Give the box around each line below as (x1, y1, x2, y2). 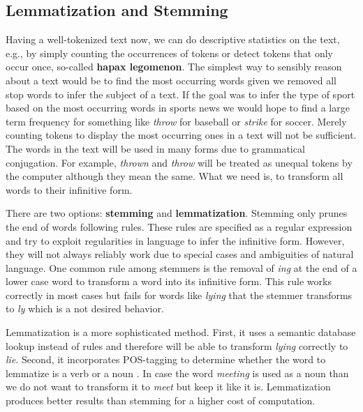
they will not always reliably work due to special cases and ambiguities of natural (6, 247, 354, 261)
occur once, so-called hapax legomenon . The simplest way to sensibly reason (6, 59, 342, 74)
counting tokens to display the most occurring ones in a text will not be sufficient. (6, 128, 357, 142)
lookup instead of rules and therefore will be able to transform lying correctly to (6, 338, 348, 353)
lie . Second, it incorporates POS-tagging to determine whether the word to (6, 352, 326, 367)
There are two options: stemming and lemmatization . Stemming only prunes (6, 206, 348, 220)
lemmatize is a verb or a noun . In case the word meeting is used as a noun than (6, 365, 349, 380)
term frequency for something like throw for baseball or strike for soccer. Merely (6, 114, 347, 128)
